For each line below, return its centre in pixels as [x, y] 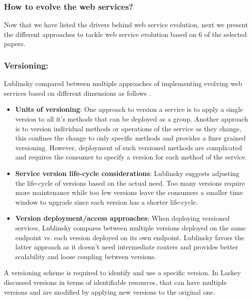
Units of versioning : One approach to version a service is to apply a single [129, 109]
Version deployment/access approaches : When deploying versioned [122, 218]
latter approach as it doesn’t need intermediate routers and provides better [127, 247]
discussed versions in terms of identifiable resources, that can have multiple [115, 282]
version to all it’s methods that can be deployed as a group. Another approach [132, 119]
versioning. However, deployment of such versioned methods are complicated [129, 147]
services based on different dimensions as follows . [78, 93]
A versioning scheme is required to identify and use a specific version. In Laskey [122, 273]
